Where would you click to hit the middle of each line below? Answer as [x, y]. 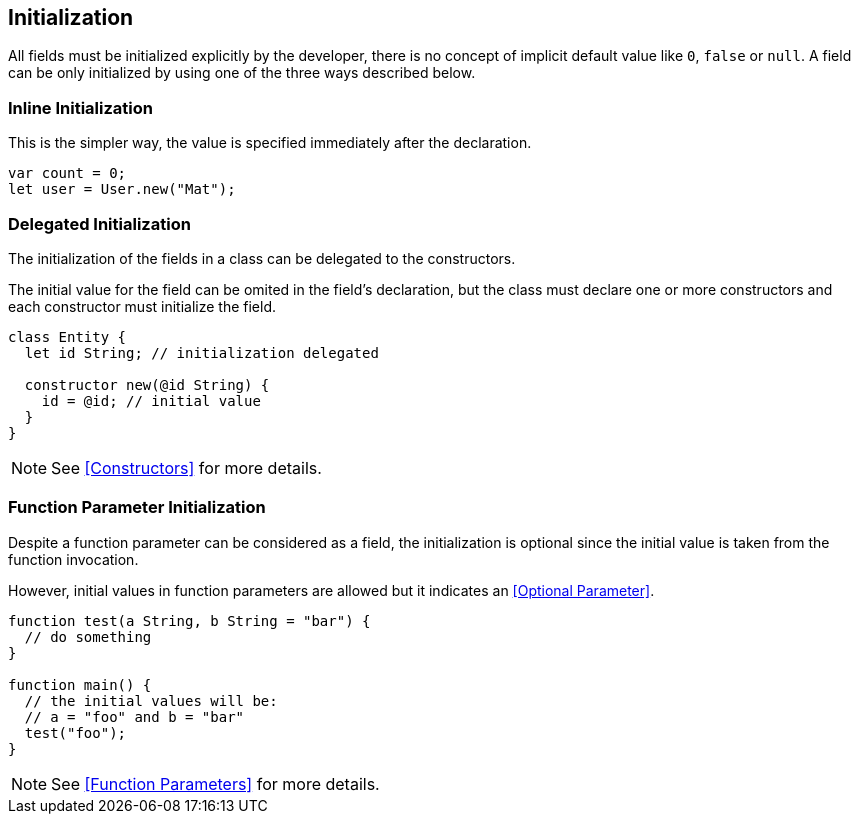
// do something [88, 636]
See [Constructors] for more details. [186, 467]
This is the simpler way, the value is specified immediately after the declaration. [270, 143]
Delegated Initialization [99, 223]
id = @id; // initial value [151, 400]
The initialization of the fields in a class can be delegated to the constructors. [262, 258]
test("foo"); [75, 732]
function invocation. [73, 559]
